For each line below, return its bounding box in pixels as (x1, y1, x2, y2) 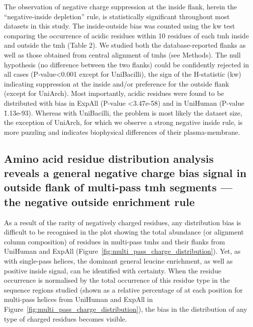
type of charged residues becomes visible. (4, 313, 127, 324)
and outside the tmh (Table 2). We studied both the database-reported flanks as (4, 40, 246, 50)
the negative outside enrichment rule (4, 194, 195, 209)
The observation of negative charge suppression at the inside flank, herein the (4, 1, 237, 11)
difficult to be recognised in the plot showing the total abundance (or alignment (4, 227, 244, 237)
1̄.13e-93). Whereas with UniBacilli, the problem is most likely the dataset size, (4, 107, 243, 118)
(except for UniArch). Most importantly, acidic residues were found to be (4, 88, 225, 98)
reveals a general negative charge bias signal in (4, 165, 247, 180)
